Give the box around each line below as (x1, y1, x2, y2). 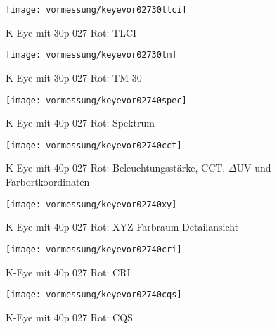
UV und (236, 160, 271, 175)
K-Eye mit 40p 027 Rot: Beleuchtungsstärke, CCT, (6, 160, 226, 175)
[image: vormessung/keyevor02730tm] (6, 50, 177, 60)
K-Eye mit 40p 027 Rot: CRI (6, 264, 131, 279)
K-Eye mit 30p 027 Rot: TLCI (6, 25, 137, 39)
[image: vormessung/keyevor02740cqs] (6, 290, 182, 300)
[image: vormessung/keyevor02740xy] (6, 199, 177, 209)
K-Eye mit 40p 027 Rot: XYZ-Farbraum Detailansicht (6, 219, 239, 234)
